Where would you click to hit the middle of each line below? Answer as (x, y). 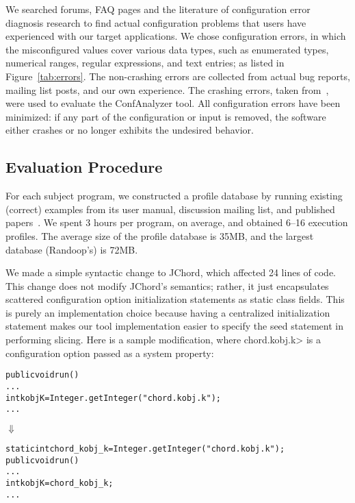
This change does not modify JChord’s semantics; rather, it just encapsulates (167, 285)
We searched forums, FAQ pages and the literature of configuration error (158, 9)
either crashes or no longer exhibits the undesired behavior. (130, 130)
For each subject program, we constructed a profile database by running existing (174, 196)
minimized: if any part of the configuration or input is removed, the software (166, 116)
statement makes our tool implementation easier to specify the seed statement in (174, 326)
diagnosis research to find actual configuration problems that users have (156, 22)
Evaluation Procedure (84, 167)
